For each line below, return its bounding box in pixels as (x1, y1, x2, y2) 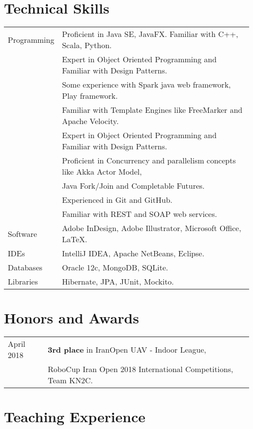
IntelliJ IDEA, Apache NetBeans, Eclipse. (62, 248, 204, 259)
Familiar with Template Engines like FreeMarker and (62, 104, 243, 116)
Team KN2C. (48, 375, 93, 386)
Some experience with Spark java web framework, (62, 79, 231, 90)
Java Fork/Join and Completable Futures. (62, 180, 205, 192)
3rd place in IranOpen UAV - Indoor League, (48, 343, 206, 355)
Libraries (8, 276, 38, 287)
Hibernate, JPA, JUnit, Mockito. (62, 276, 174, 287)
